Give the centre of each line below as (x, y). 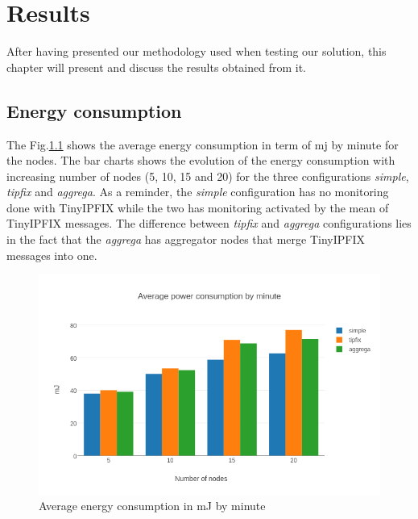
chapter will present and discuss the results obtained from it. (157, 67)
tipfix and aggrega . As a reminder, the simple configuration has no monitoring (198, 192)
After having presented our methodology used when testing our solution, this (197, 51)
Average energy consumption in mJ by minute (152, 506)
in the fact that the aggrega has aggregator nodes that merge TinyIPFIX (186, 239)
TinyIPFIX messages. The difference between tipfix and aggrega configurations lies (209, 223)
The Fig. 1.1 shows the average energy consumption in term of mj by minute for (203, 144)
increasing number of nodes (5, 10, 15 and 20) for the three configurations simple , (208, 176)
